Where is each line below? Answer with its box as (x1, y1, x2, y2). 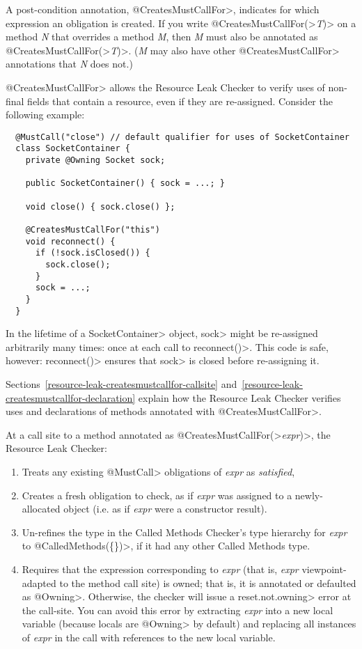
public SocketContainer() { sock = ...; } (25, 178, 225, 189)
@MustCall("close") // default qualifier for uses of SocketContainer (15, 132, 349, 142)
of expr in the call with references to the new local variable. (22, 630, 276, 644)
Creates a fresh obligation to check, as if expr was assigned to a (22, 487, 292, 502)
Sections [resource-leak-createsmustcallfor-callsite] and (6, 377, 237, 391)
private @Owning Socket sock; (25, 155, 166, 166)
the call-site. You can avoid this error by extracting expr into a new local (22, 602, 333, 617)
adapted (22, 575, 56, 590)
